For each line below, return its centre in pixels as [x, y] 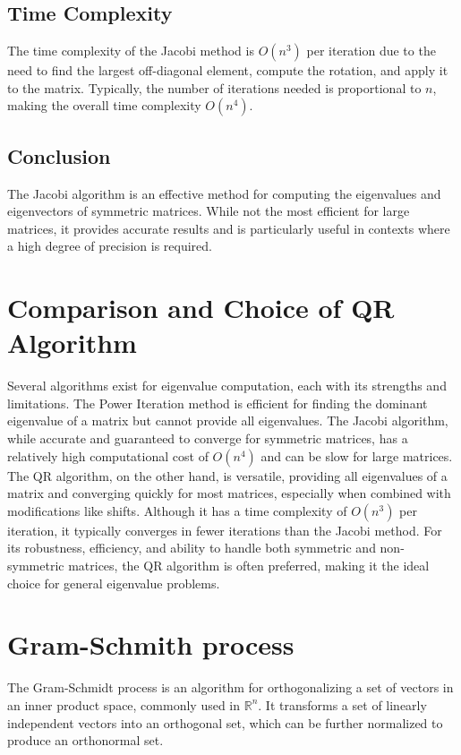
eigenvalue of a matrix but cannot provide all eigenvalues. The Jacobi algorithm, [228, 420]
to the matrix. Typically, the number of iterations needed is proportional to [214, 87]
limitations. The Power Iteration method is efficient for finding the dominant [218, 403]
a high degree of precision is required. [110, 246]
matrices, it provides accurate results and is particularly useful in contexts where [229, 228]
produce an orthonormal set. [85, 740]
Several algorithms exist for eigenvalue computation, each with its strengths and [227, 386]
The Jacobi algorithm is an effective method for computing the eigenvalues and [224, 193]
